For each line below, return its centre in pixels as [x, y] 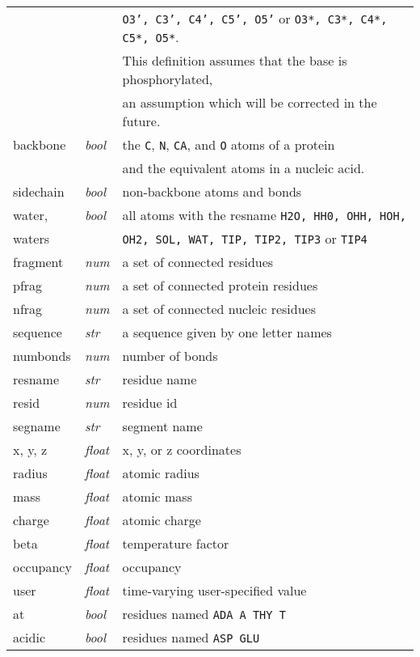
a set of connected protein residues [220, 285]
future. [141, 121]
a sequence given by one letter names [227, 332]
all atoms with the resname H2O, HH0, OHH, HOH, [264, 215]
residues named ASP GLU [191, 637]
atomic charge [162, 520]
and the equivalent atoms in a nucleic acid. [244, 168]
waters [31, 238]
